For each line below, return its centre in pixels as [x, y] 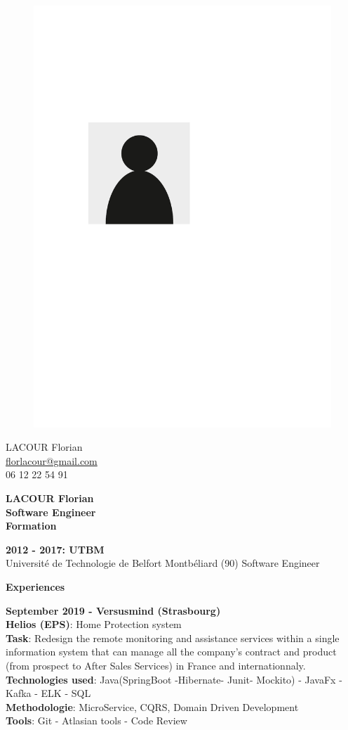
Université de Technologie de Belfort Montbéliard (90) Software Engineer [163, 563]
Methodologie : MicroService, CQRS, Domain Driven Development [152, 706]
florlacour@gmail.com [52, 460]
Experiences [35, 587]
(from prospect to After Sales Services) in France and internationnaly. [156, 665]
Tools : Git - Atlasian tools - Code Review [96, 721]
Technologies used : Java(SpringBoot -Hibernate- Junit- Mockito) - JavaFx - [174, 679]
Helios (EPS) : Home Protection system [94, 624]
